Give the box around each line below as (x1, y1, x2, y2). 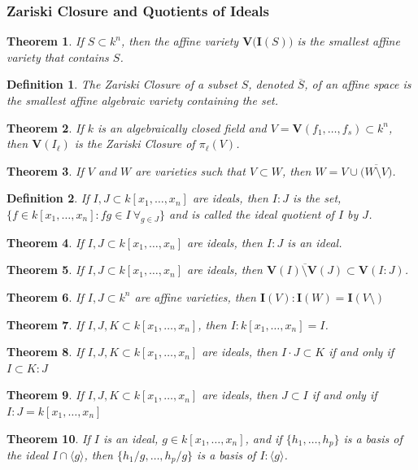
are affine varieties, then (134, 288, 256, 305)
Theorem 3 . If (7, 162, 84, 179)
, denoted (248, 76, 294, 93)
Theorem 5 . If (7, 261, 84, 278)
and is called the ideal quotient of (168, 205, 334, 222)
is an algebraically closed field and (98, 119, 267, 136)
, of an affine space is (304, 76, 411, 93)
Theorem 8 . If (7, 343, 84, 360)
